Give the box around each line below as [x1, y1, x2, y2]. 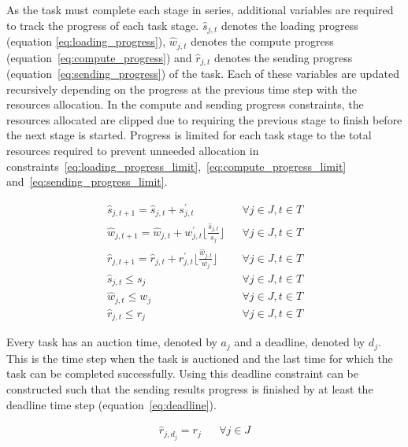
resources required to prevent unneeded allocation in [6, 142, 259, 158]
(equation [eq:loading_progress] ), [6, 33, 166, 50]
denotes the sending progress [213, 49, 353, 65]
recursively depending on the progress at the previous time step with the [6, 80, 358, 97]
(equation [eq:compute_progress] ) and [6, 49, 192, 65]
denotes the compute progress [191, 33, 334, 50]
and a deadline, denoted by [234, 334, 365, 350]
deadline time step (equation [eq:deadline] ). [6, 396, 217, 412]
